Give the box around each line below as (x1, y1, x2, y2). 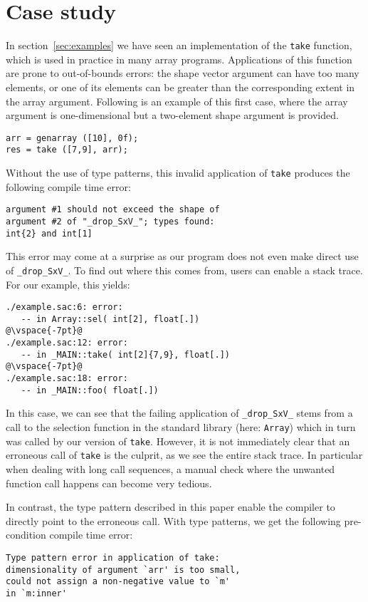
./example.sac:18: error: (6, 373, 128, 384)
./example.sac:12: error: (6, 338, 128, 348)
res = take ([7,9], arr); (6, 145, 128, 155)
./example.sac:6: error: (6, 302, 123, 313)
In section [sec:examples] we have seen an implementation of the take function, (6, 38, 352, 53)
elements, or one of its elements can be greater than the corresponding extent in (6, 79, 355, 94)
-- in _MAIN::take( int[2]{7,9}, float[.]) (21, 349, 230, 360)
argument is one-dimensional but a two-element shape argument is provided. (6, 108, 339, 123)
